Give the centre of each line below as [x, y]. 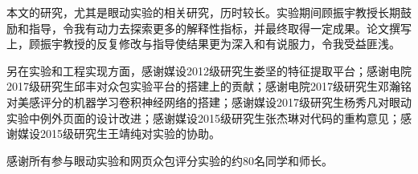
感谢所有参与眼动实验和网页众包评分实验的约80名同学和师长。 [170, 160]
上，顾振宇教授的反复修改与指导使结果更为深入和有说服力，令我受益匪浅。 [203, 44]
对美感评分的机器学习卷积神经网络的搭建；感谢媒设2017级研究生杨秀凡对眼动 [209, 101]
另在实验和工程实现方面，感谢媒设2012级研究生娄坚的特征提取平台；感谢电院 [209, 70]
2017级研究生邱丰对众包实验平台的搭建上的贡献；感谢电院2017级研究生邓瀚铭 [209, 86]
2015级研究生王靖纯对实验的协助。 [130, 134]
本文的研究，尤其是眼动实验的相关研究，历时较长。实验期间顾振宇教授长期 [203, 12]
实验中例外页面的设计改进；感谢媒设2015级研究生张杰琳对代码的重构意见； [203, 117]
